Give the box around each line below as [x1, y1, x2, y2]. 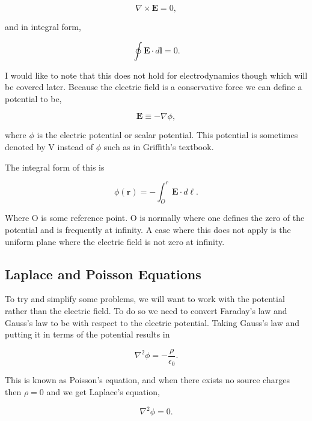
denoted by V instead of [5, 140, 94, 153]
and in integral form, [5, 20, 81, 32]
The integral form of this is [5, 160, 105, 173]
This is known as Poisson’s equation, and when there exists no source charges [5, 374, 290, 386]
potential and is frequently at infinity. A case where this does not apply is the [5, 223, 291, 236]
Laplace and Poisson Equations [5, 264, 201, 283]
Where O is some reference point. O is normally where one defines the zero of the [5, 211, 305, 224]
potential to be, [5, 92, 62, 104]
